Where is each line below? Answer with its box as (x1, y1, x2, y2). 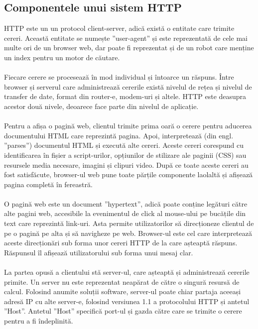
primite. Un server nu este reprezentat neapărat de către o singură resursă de (4, 276, 240, 287)
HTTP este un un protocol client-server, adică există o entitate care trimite (4, 23, 235, 33)
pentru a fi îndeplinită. (4, 316, 73, 326)
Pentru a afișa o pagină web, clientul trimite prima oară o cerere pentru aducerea (4, 120, 252, 131)
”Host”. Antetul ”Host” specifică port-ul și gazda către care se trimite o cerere (4, 306, 242, 316)
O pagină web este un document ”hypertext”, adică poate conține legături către (4, 198, 248, 209)
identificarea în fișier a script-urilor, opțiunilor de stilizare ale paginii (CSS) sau (4, 149, 247, 160)
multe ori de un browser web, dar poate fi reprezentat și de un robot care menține (4, 42, 254, 53)
